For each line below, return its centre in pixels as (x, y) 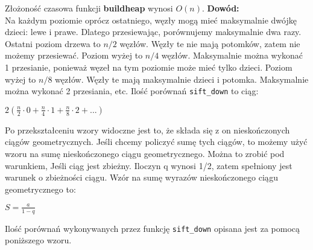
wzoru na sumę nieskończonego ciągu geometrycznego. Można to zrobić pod (145, 153)
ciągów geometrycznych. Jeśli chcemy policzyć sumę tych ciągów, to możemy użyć (156, 142)
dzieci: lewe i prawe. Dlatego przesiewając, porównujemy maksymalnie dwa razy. (153, 32)
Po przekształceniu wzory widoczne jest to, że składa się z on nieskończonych (147, 130)
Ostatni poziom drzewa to (53, 43)
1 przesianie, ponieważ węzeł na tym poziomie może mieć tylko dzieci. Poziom (149, 67)
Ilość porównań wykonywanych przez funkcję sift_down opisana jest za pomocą (153, 228)
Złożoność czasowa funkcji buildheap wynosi (89, 8)
